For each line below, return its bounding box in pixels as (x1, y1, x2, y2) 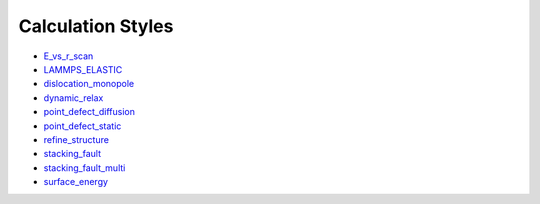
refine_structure (43, 133, 110, 145)
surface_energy (43, 176, 109, 188)
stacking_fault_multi (43, 161, 126, 174)
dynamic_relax (43, 91, 104, 104)
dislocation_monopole (43, 78, 135, 90)
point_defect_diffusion (43, 106, 135, 118)
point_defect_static (43, 120, 122, 132)
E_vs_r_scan (43, 50, 94, 62)
